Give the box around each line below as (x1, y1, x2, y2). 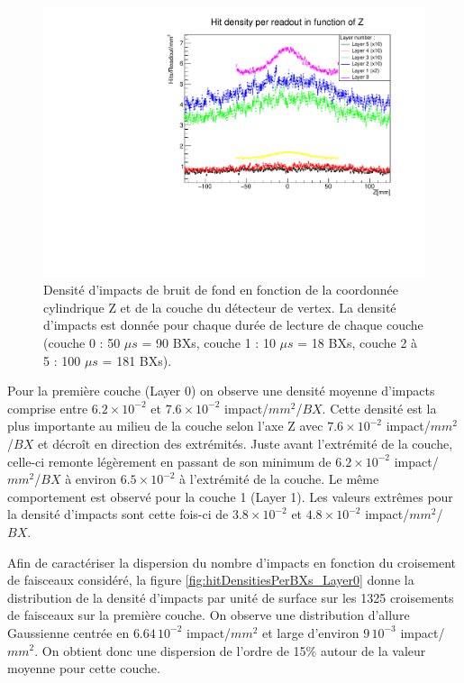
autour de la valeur (320, 641, 426, 660)
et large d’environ (262, 623, 359, 642)
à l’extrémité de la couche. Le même (179, 469, 379, 488)
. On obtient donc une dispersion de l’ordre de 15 (34, 641, 306, 660)
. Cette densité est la (322, 398, 437, 417)
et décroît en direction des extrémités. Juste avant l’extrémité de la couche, (37, 434, 453, 452)
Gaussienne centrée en (7, 623, 130, 642)
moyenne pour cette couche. (7, 659, 160, 678)
